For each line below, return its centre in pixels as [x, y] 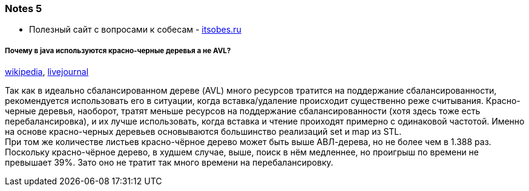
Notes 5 [24, 8]
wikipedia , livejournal [47, 72]
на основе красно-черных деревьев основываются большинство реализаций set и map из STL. [203, 132]
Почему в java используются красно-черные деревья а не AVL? [118, 50]
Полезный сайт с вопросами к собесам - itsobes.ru [135, 30]
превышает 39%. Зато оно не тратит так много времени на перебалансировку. [169, 163]
